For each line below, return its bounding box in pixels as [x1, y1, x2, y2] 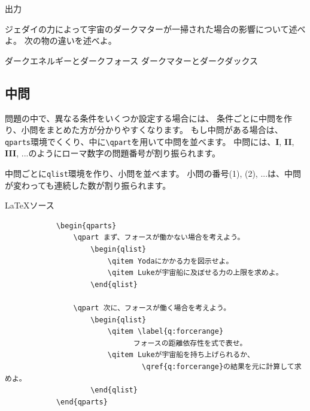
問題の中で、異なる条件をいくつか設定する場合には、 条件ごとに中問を [5, 111, 284, 124]
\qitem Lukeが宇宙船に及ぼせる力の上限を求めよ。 [107, 268, 283, 277]
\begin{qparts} [56, 221, 117, 230]
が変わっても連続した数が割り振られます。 [5, 179, 171, 191]
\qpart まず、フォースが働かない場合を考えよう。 [73, 233, 245, 242]
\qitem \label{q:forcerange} [107, 327, 224, 336]
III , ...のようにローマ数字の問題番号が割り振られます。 [5, 147, 221, 159]
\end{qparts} [56, 397, 108, 406]
